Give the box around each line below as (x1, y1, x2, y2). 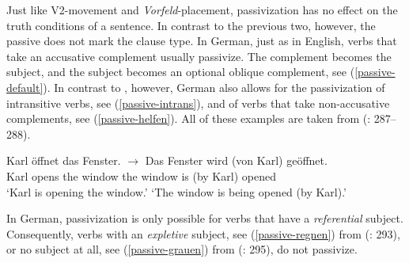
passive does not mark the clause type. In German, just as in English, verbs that (6, 32, 397, 49)
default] (6, 78, 44, 95)
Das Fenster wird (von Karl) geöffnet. (145, 152, 328, 169)
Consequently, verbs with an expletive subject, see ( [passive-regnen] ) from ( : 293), (6, 225, 400, 242)
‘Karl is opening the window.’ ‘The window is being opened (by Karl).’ (6, 183, 347, 200)
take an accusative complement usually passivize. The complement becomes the (6, 48, 392, 64)
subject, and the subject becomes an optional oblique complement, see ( (6, 63, 355, 80)
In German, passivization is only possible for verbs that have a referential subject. (6, 210, 403, 227)
